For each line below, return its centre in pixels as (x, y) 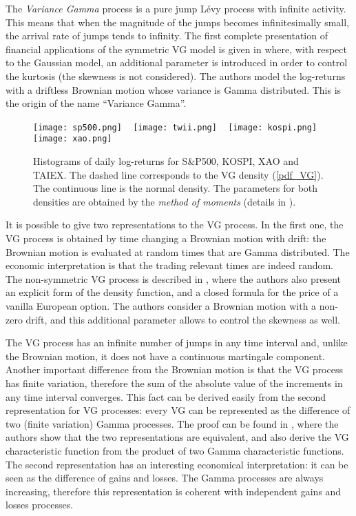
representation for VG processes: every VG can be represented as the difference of (178, 410)
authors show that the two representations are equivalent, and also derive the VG (177, 437)
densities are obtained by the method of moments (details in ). (165, 201)
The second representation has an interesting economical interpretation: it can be (177, 464)
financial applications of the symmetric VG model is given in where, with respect (176, 49)
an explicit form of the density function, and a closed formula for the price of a (172, 292)
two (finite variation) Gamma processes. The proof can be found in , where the (172, 423)
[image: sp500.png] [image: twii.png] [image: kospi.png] (175, 127)
